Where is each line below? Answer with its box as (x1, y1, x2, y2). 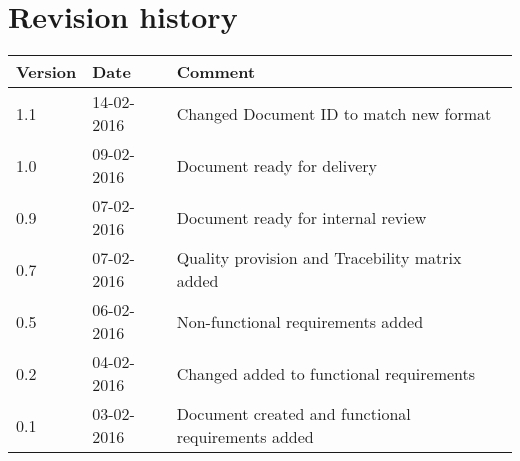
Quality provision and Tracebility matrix (176, 246, 462, 270)
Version (16, 60, 77, 84)
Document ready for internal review (176, 205, 427, 229)
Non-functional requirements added (176, 309, 424, 333)
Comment (176, 60, 256, 84)
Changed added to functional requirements (176, 361, 476, 385)
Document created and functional (176, 402, 411, 426)
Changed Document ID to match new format (176, 101, 492, 125)
